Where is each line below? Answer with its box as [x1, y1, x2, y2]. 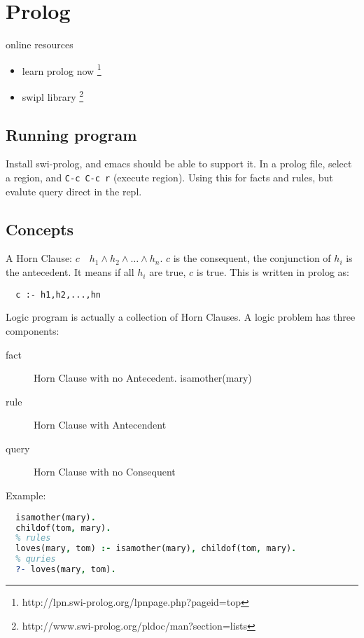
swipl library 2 [22, 87, 84, 104]
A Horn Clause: [6, 251, 73, 265]
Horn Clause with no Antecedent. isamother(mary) [34, 370, 252, 385]
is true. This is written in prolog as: [196, 265, 349, 279]
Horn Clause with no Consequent [34, 464, 176, 479]
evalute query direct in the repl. [6, 183, 142, 198]
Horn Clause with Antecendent [34, 417, 167, 432]
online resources [6, 37, 73, 52]
